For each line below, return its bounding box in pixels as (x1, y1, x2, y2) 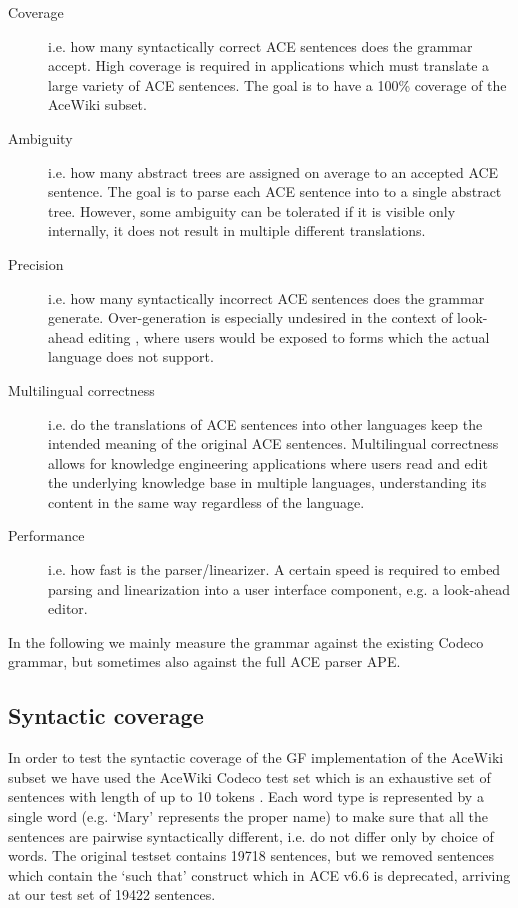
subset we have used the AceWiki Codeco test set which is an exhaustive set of (8, 766, 491, 787)
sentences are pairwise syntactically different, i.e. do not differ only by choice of (8, 825, 494, 846)
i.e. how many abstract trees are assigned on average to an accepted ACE (48, 161, 499, 182)
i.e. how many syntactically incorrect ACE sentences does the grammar (48, 287, 485, 308)
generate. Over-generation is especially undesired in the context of (48, 307, 453, 328)
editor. (48, 598, 88, 619)
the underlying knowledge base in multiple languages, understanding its (48, 472, 487, 493)
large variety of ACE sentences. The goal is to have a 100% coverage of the (48, 74, 507, 95)
